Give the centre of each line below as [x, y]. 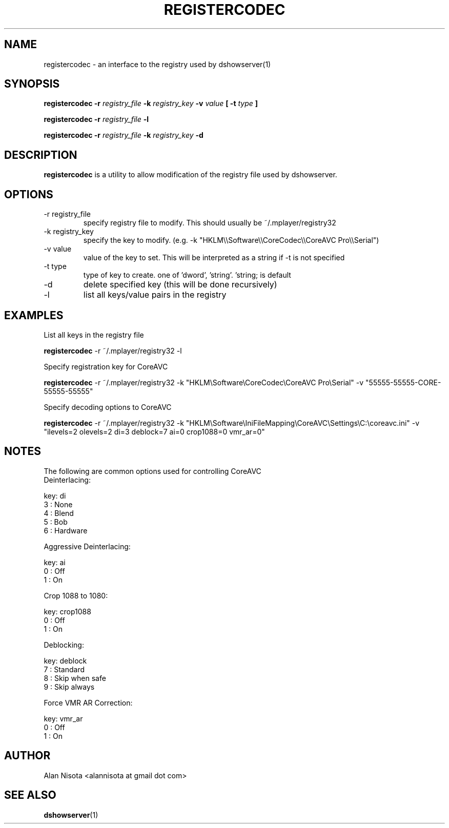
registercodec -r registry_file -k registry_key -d [124, 135]
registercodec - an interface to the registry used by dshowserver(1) [157, 64]
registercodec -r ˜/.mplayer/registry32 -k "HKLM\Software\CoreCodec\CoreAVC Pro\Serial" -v [204, 382]
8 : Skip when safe [75, 678]
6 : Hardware [66, 530]
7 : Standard [64, 669]
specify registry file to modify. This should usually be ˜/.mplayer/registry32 [210, 223]
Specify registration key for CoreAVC [106, 366]
